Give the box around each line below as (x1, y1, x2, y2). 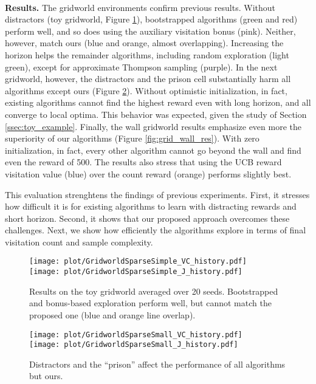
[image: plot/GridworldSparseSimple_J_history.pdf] (29, 267, 242, 276)
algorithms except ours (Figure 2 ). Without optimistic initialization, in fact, (5, 84, 287, 97)
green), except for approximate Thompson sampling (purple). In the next (5, 60, 278, 73)
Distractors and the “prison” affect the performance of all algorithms (29, 357, 286, 370)
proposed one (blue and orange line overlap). (29, 308, 196, 321)
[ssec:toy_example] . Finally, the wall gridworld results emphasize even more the (5, 120, 301, 132)
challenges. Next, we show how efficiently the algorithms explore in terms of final (5, 224, 306, 236)
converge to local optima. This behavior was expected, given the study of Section (5, 108, 307, 120)
